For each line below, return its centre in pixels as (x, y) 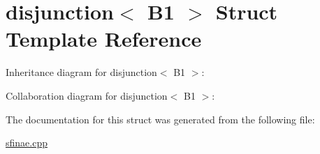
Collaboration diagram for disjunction (87, 95)
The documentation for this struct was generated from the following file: (160, 119)
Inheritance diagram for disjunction (81, 72)
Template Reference (104, 39)
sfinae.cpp (27, 143)
